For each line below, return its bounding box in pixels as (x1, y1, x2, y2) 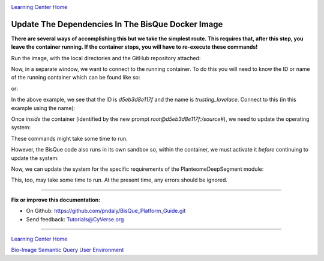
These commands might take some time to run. (11, 135, 128, 142)
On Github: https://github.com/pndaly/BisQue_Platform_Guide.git (26, 207, 186, 215)
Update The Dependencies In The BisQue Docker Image (11, 19, 223, 29)
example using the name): (11, 104, 76, 111)
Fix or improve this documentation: (11, 196, 101, 203)
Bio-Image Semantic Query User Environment (11, 247, 124, 254)
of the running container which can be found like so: (11, 74, 140, 81)
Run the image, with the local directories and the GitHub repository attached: (11, 54, 201, 61)
